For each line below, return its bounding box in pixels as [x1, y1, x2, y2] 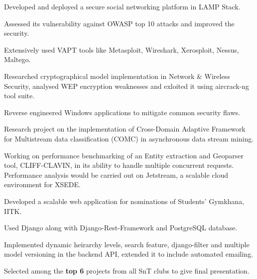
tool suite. [4, 90, 35, 101]
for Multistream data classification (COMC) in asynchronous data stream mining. [4, 133, 254, 143]
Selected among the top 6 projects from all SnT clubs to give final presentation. [4, 265, 250, 276]
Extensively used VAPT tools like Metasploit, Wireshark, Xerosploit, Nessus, [4, 44, 239, 55]
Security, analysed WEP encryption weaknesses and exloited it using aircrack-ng [4, 80, 250, 91]
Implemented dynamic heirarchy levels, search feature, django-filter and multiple [4, 239, 250, 249]
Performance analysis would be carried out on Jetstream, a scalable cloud [4, 169, 229, 180]
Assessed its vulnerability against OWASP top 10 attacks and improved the [4, 18, 235, 28]
